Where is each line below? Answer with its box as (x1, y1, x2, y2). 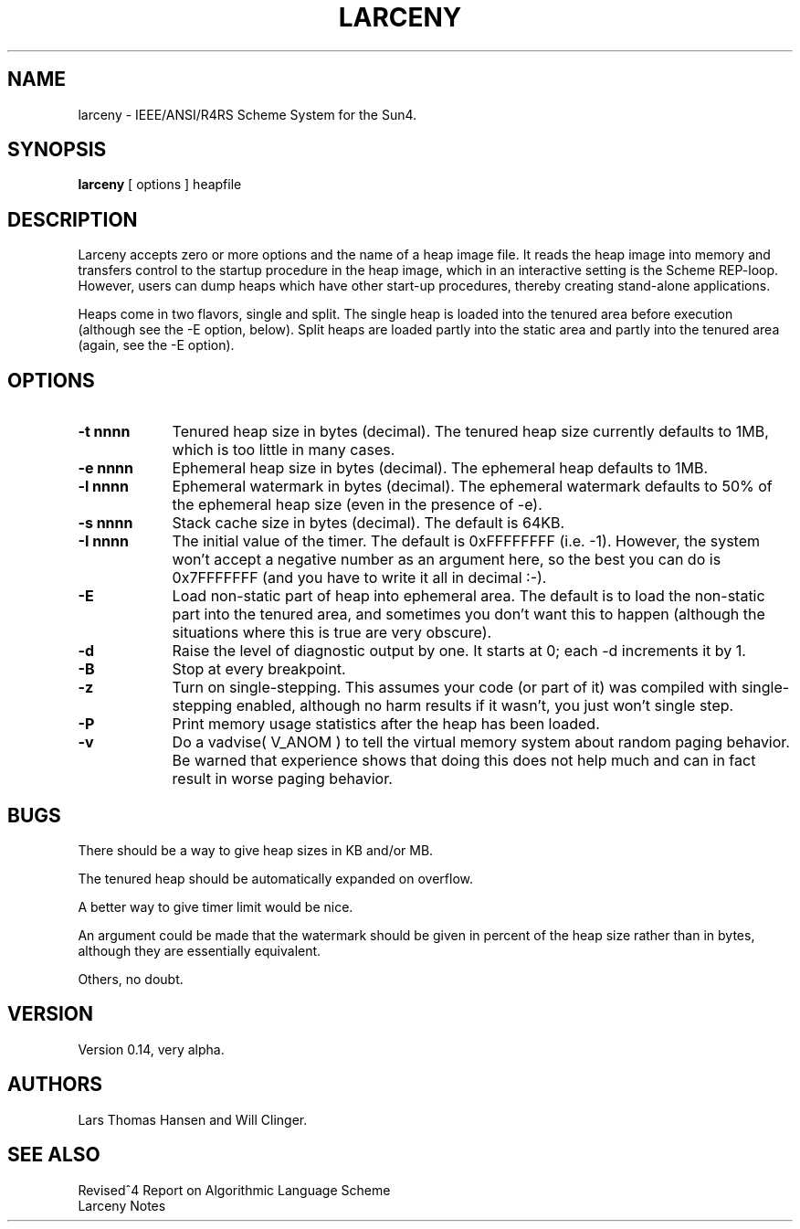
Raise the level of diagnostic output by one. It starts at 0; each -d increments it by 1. (172, 641, 746, 661)
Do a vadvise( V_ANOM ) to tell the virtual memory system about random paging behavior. (172, 733, 790, 752)
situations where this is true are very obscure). (172, 623, 492, 642)
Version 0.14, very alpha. (78, 1041, 225, 1057)
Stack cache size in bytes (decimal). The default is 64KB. (172, 514, 565, 533)
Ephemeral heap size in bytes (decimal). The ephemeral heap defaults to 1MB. (172, 459, 709, 478)
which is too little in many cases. (172, 440, 395, 460)
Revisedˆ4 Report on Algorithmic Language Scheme (78, 1181, 391, 1198)
